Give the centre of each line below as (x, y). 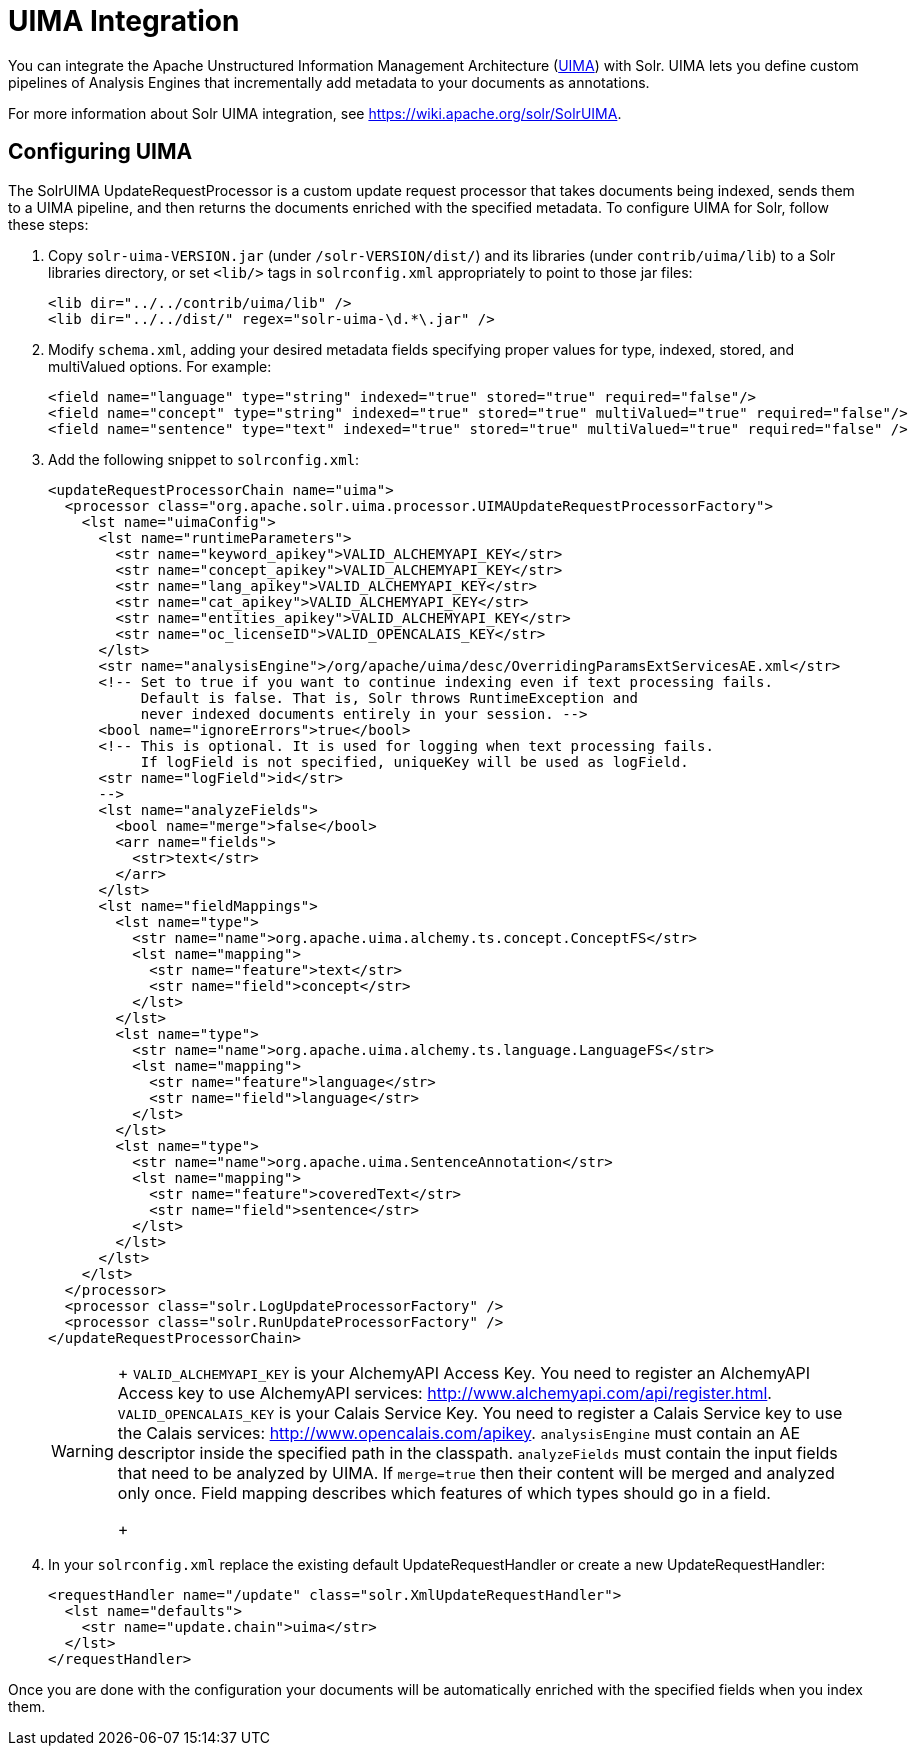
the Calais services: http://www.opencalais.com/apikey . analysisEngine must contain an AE (459, 1432)
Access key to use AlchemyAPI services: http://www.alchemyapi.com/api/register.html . (444, 1392)
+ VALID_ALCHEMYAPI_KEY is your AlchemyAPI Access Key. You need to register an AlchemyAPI (464, 1372)
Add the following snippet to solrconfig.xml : (204, 459)
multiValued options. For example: (160, 366)
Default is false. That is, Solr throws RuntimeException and (389, 697)
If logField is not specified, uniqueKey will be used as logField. (414, 761)
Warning (82, 1450)
